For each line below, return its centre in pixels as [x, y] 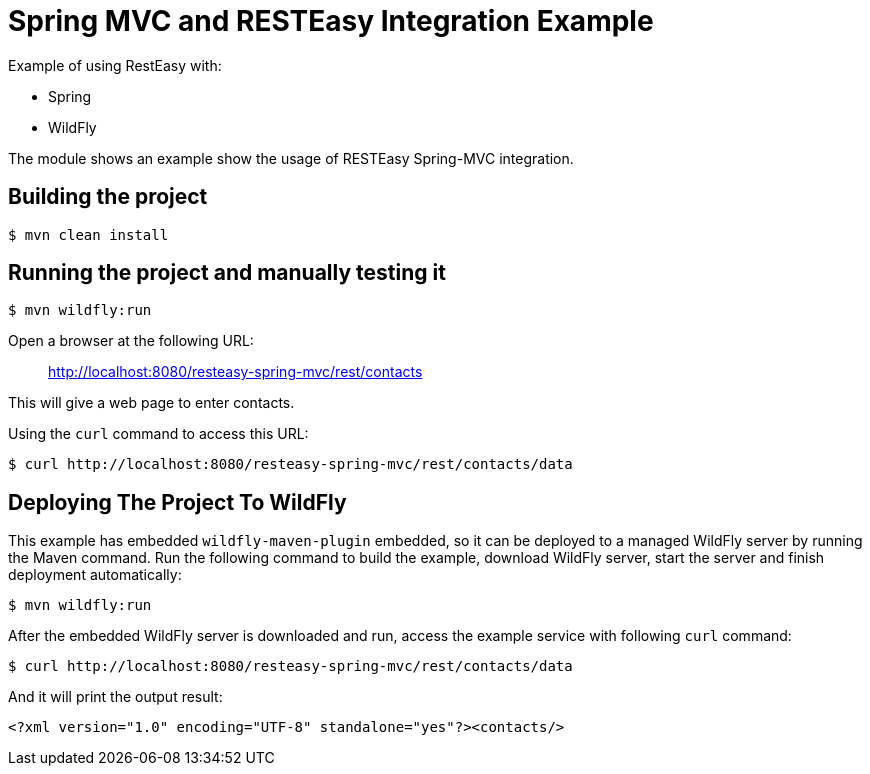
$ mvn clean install [88, 234]
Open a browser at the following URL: [131, 341]
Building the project [108, 197]
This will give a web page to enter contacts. [151, 403]
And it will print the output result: [115, 697]
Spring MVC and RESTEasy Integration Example [331, 21]
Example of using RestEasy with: [115, 65]
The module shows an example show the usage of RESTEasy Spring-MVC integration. [291, 158]
